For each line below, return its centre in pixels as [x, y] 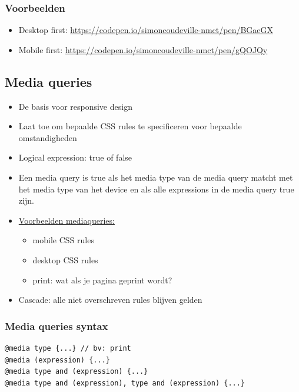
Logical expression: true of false [75, 157]
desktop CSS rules [65, 259]
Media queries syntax [57, 326]
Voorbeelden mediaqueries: [67, 220]
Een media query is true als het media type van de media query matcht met [156, 177]
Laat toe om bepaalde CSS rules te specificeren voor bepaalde [130, 126]
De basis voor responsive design [75, 106]
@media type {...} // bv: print [68, 348]
